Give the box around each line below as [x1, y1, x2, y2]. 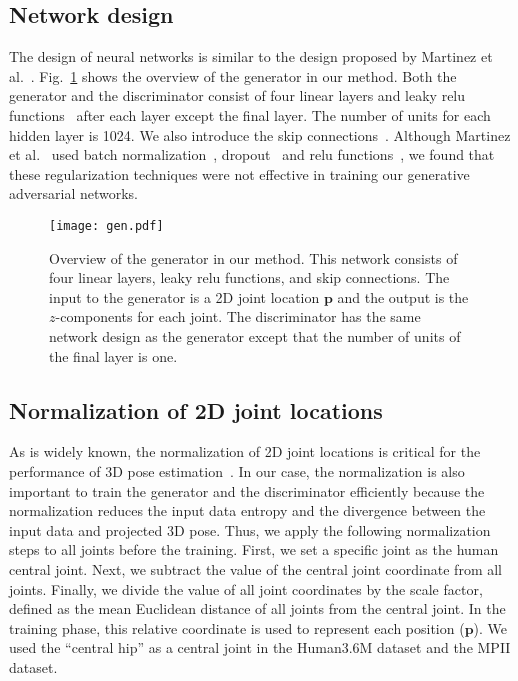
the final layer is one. [49, 345, 178, 366]
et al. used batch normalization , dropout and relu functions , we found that [9, 144, 495, 165]
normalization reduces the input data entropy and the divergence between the [9, 500, 486, 521]
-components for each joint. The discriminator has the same [55, 306, 421, 327]
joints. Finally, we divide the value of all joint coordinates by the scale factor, [9, 578, 483, 599]
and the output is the [337, 286, 469, 307]
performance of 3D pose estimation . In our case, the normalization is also [9, 460, 465, 481]
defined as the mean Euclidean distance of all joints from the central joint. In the [9, 598, 506, 619]
